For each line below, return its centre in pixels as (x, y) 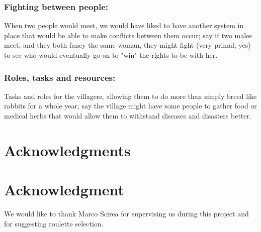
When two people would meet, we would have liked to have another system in (124, 25)
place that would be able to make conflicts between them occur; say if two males (128, 35)
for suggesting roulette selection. (54, 223)
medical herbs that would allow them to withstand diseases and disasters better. (128, 115)
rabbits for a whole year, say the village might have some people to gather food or (130, 106)
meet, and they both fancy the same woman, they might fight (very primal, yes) (127, 45)
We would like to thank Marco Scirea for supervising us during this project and (126, 214)
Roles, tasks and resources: (60, 77)
